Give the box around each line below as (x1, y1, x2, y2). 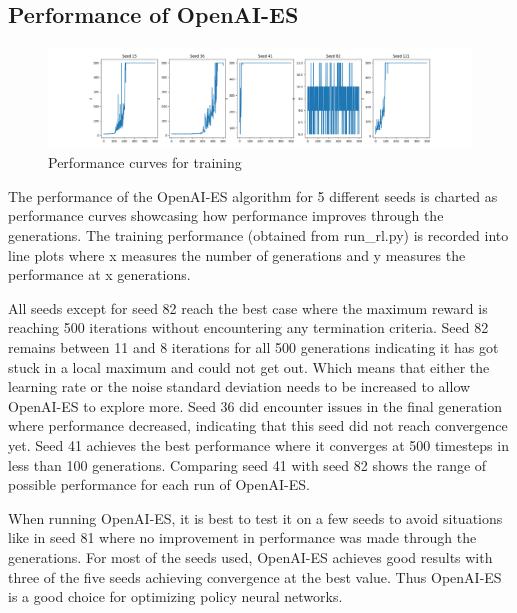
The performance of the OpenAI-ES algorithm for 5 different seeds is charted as (8, 185, 498, 206)
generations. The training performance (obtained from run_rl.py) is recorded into (8, 225, 509, 246)
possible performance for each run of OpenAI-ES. (8, 474, 310, 495)
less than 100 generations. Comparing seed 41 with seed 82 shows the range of (8, 454, 487, 475)
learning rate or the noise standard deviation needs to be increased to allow (8, 376, 471, 397)
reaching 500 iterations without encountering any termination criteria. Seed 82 (8, 317, 489, 338)
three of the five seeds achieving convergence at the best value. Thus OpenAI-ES (8, 566, 502, 587)
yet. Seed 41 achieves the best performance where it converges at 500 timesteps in (8, 434, 509, 455)
